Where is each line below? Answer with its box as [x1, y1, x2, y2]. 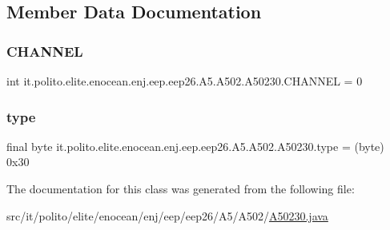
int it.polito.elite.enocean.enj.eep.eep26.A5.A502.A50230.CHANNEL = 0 [6, 73, 363, 89]
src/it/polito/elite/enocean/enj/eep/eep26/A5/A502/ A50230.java [6, 207, 328, 224]
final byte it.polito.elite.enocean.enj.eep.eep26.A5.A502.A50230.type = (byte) [6, 137, 384, 154]
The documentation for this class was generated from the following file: [6, 180, 355, 196]
